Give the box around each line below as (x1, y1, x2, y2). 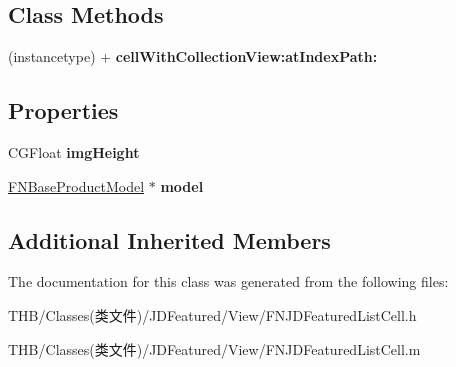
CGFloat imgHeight (8, 142, 140, 162)
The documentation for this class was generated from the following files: (8, 271, 449, 292)
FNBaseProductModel (8, 175, 145, 196)
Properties (8, 95, 119, 126)
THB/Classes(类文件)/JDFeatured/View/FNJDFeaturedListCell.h (8, 304, 417, 325)
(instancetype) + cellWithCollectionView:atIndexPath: (8, 46, 378, 67)
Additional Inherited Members (8, 224, 331, 255)
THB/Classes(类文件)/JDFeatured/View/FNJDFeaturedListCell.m (8, 338, 421, 359)
